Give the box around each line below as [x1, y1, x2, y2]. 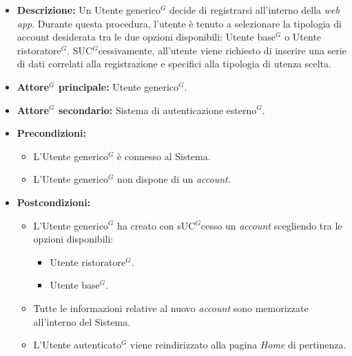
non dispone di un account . [117, 172, 231, 186]
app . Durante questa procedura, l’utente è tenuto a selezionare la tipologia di [17, 16, 342, 30]
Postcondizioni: [17, 194, 91, 209]
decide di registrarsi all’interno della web [169, 3, 340, 16]
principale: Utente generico [58, 79, 179, 93]
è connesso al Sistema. [117, 148, 211, 163]
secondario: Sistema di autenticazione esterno [58, 102, 257, 117]
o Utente [284, 30, 322, 44]
